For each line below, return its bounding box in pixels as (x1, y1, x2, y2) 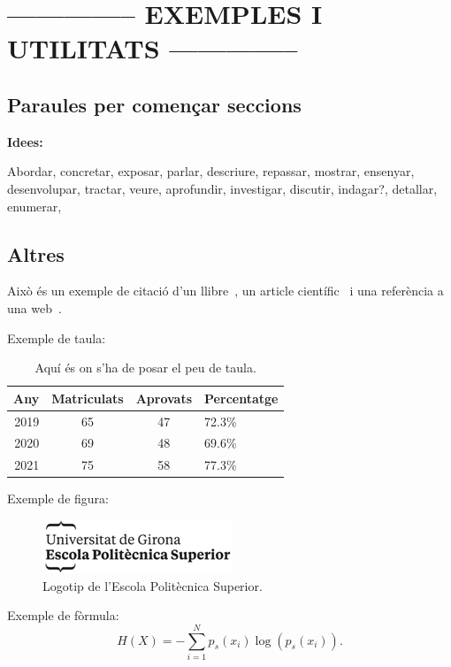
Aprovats (135, 388, 193, 407)
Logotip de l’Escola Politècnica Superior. (42, 576, 263, 594)
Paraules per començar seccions (7, 90, 302, 118)
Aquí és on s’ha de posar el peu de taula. (34, 358, 256, 377)
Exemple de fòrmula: (7, 606, 119, 625)
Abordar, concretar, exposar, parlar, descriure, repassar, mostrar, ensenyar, (7, 162, 415, 180)
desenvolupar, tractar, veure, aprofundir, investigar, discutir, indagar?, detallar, (7, 179, 438, 197)
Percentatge (204, 388, 279, 407)
